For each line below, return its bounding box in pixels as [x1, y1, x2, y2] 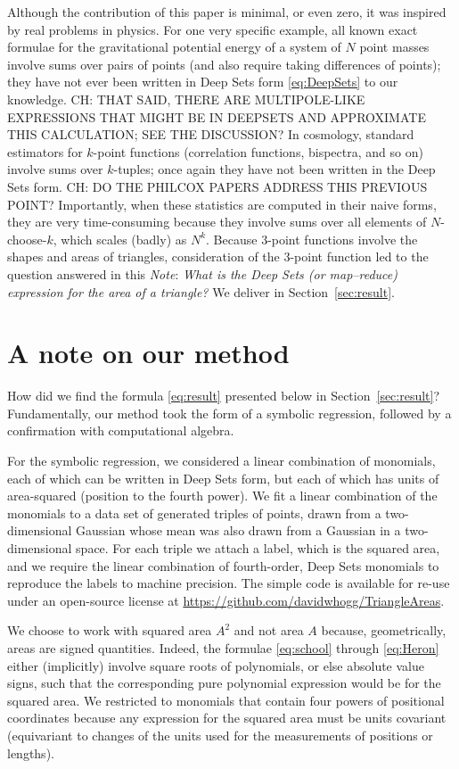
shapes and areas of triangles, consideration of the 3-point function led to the [7, 247, 429, 266]
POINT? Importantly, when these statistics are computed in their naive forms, [7, 194, 437, 213]
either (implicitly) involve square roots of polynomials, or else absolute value [7, 656, 424, 674]
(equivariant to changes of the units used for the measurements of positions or [7, 725, 433, 744]
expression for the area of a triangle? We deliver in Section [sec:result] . [7, 282, 395, 301]
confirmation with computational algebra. [7, 421, 234, 440]
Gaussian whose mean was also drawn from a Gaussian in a [76, 521, 401, 540]
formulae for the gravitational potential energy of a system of [7, 37, 341, 56]
